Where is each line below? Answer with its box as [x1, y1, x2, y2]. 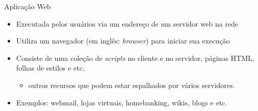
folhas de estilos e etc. [16, 62, 85, 73]
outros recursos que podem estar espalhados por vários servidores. [28, 79, 235, 90]
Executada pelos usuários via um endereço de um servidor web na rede [16, 18, 239, 29]
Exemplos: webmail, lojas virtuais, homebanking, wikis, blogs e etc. [16, 97, 227, 107]
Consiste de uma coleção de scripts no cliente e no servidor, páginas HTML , [16, 52, 254, 63]
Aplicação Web [4, 1, 51, 11]
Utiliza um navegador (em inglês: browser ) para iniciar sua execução [16, 35, 230, 46]
